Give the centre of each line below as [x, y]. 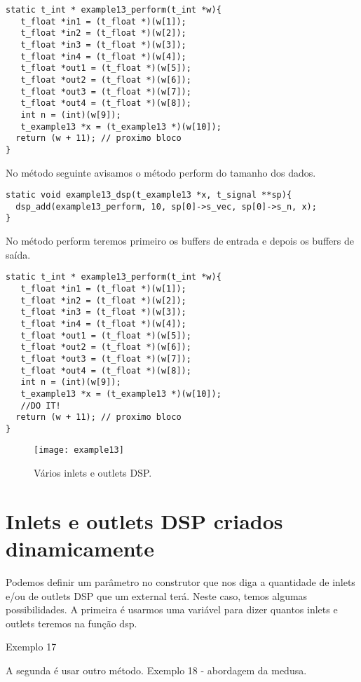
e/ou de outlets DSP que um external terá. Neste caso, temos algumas [157, 595]
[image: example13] [79, 450]
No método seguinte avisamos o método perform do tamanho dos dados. [161, 172]
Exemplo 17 [31, 647]
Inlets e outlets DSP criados [144, 520]
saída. [18, 254]
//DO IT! [41, 405]
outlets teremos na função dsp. [71, 623]
